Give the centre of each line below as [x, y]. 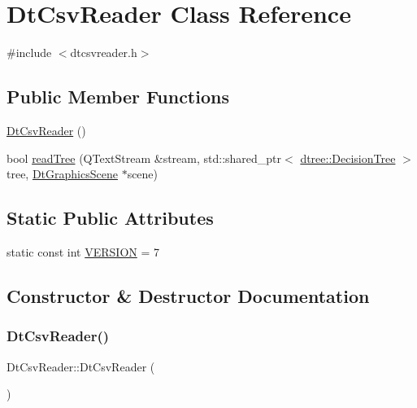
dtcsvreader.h [104, 53]
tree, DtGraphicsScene [62, 174]
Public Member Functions [118, 97]
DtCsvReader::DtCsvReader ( [81, 366]
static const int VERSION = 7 [83, 251]
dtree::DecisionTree [348, 158]
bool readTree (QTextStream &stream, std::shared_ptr [144, 158]
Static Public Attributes [110, 218]
